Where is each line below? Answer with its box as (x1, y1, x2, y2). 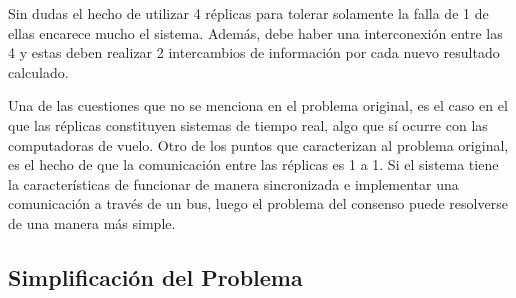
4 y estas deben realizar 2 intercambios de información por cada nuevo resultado (8, 42, 500, 63)
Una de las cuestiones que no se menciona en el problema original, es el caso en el (8, 95, 508, 116)
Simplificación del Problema (8, 261, 303, 292)
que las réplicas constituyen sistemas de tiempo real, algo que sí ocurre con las (8, 114, 488, 135)
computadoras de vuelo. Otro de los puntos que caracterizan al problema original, (8, 134, 509, 155)
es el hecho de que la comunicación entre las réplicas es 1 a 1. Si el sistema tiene (8, 154, 499, 175)
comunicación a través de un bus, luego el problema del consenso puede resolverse (8, 193, 508, 214)
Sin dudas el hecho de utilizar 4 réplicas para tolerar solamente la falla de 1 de (8, 3, 489, 23)
